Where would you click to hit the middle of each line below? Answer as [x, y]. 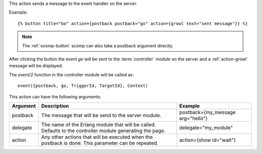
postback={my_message [207, 112]
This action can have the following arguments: [55, 97]
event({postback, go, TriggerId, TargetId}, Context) [83, 86]
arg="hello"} [194, 118]
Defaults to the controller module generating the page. [104, 130]
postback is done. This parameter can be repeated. [100, 143]
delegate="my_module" [206, 127]
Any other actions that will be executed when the [97, 137]
